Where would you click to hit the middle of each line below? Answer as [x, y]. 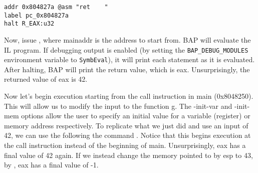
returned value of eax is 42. [46, 79]
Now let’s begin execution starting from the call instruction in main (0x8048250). [129, 96]
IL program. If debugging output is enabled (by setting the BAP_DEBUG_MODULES [126, 49]
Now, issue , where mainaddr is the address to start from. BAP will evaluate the [127, 39]
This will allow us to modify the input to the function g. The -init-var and [118, 106]
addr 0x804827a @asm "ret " [56, 7]
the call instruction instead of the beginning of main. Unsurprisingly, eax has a [125, 145]
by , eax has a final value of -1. [51, 165]
